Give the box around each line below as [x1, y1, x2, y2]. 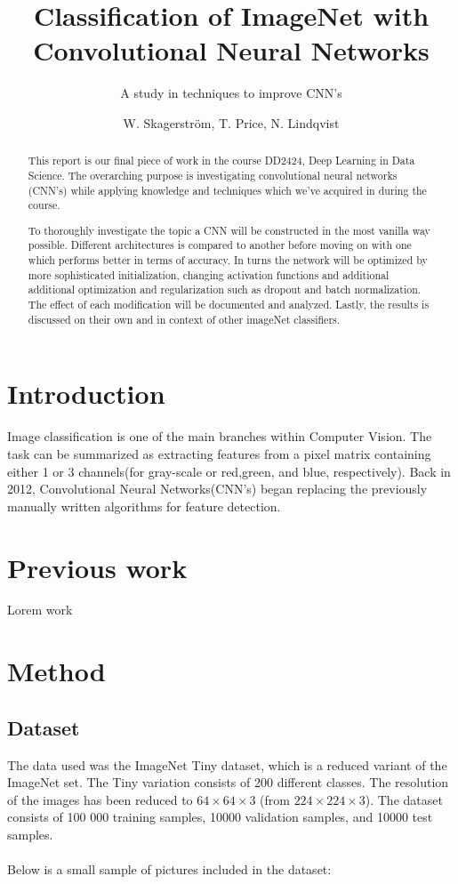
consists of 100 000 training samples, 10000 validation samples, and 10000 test [7, 808, 433, 826]
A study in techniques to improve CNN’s [120, 84, 342, 102]
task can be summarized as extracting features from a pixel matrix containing [7, 444, 431, 462]
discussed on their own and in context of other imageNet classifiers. [28, 311, 341, 326]
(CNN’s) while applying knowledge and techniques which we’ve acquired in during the [28, 182, 427, 197]
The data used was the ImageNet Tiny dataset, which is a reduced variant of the [7, 755, 447, 774]
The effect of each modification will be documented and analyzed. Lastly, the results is [28, 297, 430, 312]
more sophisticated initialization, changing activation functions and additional [28, 267, 390, 282]
